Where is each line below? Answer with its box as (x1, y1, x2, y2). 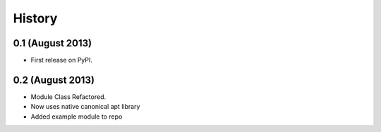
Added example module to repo (30, 112, 123, 121)
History (13, 11, 58, 26)
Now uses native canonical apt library (30, 103, 140, 111)
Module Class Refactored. (30, 92, 107, 101)
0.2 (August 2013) (13, 74, 95, 86)
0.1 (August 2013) (13, 37, 92, 49)
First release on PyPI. (30, 56, 93, 65)
